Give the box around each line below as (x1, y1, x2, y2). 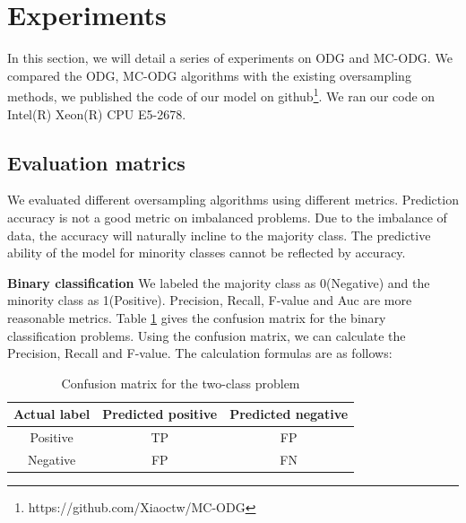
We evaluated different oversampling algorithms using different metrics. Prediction (7, 190, 459, 209)
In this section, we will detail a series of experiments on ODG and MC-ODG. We (7, 48, 453, 67)
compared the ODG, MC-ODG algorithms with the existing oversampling (7, 65, 411, 84)
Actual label (13, 405, 91, 423)
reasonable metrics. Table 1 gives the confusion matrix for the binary (7, 308, 386, 327)
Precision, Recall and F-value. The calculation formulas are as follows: (7, 344, 393, 362)
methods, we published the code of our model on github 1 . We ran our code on (7, 84, 436, 105)
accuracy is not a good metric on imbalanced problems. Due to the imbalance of (7, 207, 447, 226)
